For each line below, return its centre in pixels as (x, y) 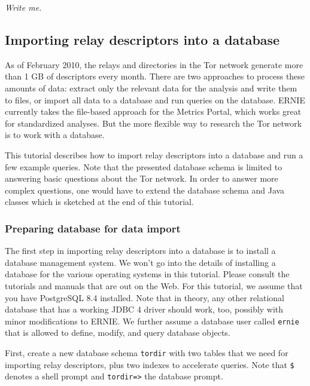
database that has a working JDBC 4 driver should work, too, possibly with (144, 309)
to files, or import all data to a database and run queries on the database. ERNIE (155, 99)
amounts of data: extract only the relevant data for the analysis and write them (151, 88)
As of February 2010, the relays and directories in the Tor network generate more (154, 64)
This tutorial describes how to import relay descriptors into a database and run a (154, 154)
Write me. (23, 7)
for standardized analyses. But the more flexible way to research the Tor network (154, 123)
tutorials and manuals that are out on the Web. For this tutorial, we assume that (154, 285)
